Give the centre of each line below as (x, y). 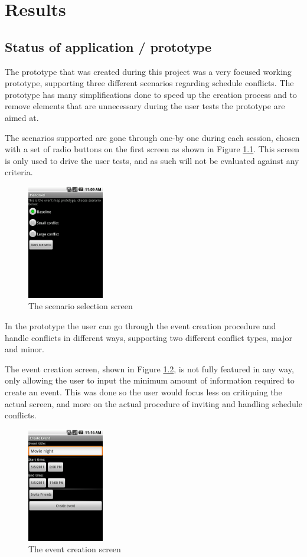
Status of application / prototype (108, 46)
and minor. (25, 349)
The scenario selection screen (81, 306)
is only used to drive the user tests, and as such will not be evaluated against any (152, 160)
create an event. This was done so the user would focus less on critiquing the (143, 392)
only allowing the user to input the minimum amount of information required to (150, 380)
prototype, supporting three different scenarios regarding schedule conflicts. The (149, 83)
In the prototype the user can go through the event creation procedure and (141, 326)
